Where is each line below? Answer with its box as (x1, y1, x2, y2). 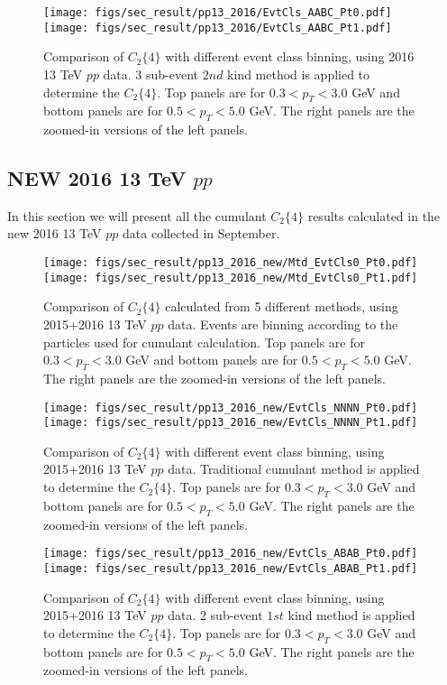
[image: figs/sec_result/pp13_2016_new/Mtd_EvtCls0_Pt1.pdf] (43, 271, 418, 284)
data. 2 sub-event (168, 606, 263, 625)
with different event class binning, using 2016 (165, 47, 415, 66)
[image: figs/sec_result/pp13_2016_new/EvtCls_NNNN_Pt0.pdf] (43, 401, 418, 414)
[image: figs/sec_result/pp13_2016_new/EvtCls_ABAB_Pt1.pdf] (43, 561, 418, 575)
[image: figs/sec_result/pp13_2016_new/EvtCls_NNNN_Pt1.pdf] (43, 416, 418, 430)
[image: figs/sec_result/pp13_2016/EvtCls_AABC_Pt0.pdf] (43, 6, 392, 19)
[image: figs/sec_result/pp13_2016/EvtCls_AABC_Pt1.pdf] (43, 21, 392, 34)
